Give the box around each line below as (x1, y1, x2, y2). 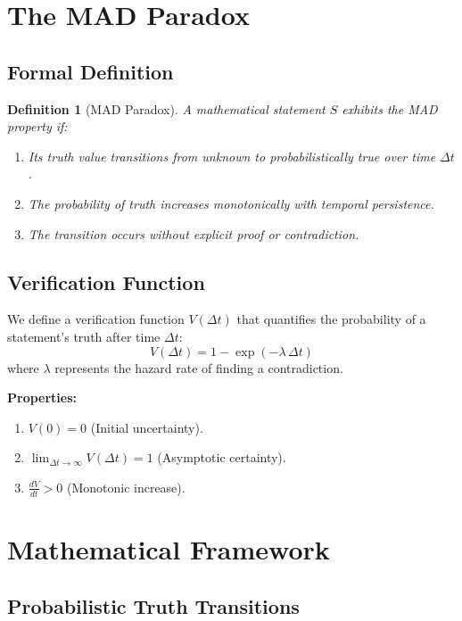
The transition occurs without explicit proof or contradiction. (28, 224, 359, 243)
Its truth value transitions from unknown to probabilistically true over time (28, 146, 436, 165)
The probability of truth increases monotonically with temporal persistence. (28, 194, 434, 212)
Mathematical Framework (7, 530, 330, 567)
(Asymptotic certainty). (157, 448, 286, 467)
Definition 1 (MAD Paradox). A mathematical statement (7, 99, 326, 118)
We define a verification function (7, 310, 185, 328)
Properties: (7, 388, 78, 407)
